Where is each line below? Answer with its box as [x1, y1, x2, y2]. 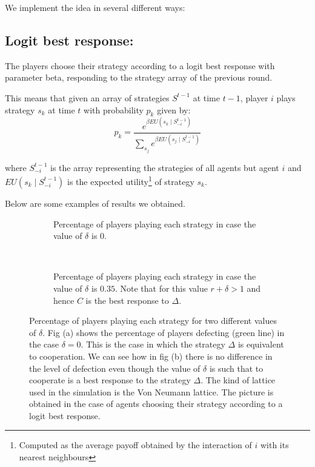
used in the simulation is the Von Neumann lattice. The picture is [29, 385, 274, 398]
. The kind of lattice [201, 374, 276, 386]
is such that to [209, 361, 264, 374]
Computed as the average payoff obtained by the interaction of [19, 438, 252, 451]
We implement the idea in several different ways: [5, 1, 185, 13]
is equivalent [237, 338, 284, 351]
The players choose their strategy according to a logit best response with [5, 59, 275, 72]
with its [260, 438, 289, 451]
